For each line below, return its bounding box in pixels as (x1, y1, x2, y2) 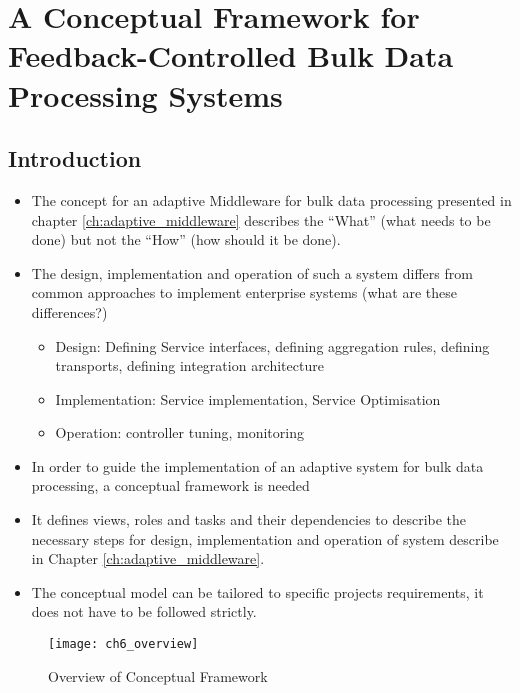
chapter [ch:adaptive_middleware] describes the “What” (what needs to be (31, 209, 491, 230)
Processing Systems (8, 74, 283, 115)
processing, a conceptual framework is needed (31, 475, 310, 496)
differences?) (31, 301, 108, 322)
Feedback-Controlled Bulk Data (8, 35, 454, 76)
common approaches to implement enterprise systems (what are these (31, 282, 458, 303)
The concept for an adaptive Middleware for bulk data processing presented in (31, 189, 512, 210)
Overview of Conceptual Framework (48, 665, 268, 686)
